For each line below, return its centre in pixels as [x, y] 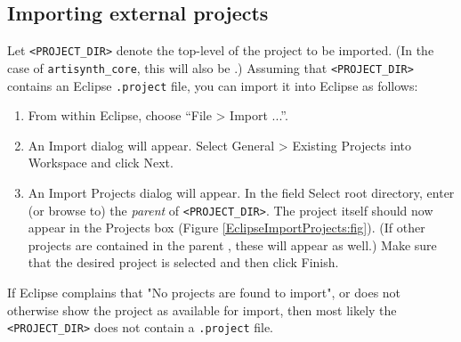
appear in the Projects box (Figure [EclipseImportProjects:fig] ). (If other [226, 228]
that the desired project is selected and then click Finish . [183, 262]
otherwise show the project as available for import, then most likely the [202, 309]
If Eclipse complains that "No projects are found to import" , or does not [204, 292]
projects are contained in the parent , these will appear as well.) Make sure [232, 244]
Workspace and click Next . [101, 163]
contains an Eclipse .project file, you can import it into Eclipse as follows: [213, 85]
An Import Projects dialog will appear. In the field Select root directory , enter [241, 192]
